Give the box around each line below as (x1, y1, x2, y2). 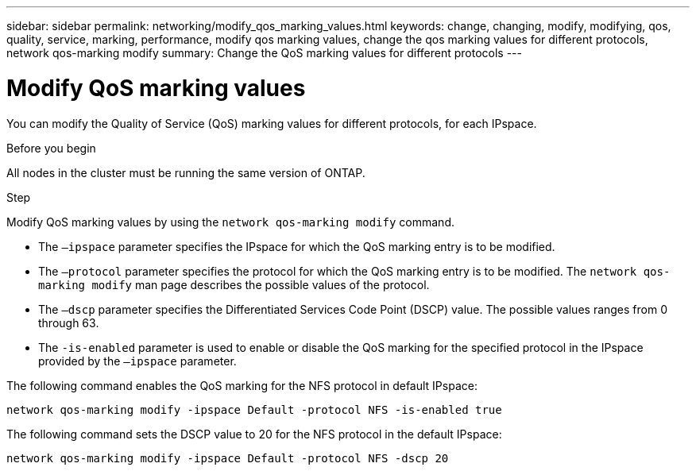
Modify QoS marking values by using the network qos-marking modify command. (6, 214, 454, 229)
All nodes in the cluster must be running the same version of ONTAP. (6, 165, 365, 180)
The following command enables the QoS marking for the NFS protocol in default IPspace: (6, 378, 478, 392)
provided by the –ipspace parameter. (38, 353, 237, 368)
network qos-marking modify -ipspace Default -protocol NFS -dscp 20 (6, 451, 449, 465)
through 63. (38, 315, 99, 330)
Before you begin (6, 141, 96, 155)
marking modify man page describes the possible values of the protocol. (38, 277, 430, 291)
